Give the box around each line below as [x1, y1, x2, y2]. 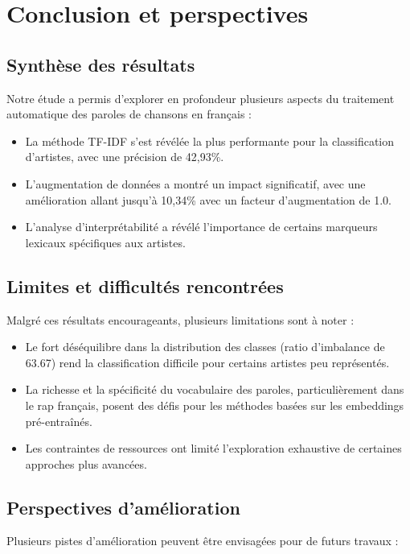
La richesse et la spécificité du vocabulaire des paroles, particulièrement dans [25, 381, 404, 398]
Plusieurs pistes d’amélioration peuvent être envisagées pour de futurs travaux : [6, 532, 399, 549]
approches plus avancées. [25, 455, 147, 472]
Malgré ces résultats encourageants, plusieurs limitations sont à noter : [6, 311, 355, 328]
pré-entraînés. [25, 412, 92, 429]
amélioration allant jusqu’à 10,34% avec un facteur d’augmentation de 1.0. [25, 191, 392, 208]
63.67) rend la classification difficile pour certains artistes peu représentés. [25, 353, 390, 370]
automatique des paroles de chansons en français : [6, 105, 252, 122]
